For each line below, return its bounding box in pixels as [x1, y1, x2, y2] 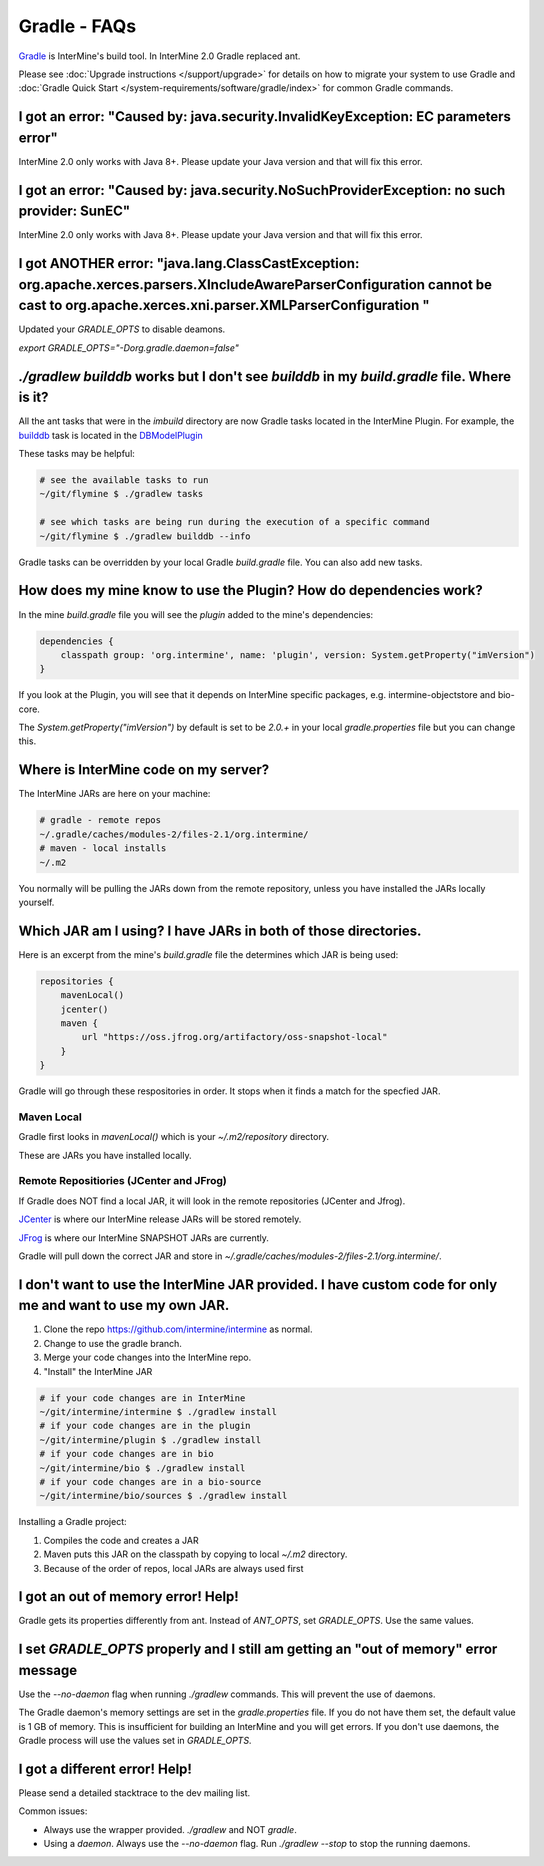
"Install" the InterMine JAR [43, 1365, 153, 1377]
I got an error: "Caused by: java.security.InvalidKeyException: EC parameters [18, 108, 512, 125]
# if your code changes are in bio [39, 1448, 214, 1460]
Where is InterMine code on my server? [18, 761, 270, 779]
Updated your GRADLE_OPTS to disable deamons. [18, 323, 226, 335]
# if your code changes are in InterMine [39, 1392, 246, 1404]
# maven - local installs [39, 843, 167, 854]
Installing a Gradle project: [18, 1516, 127, 1528]
